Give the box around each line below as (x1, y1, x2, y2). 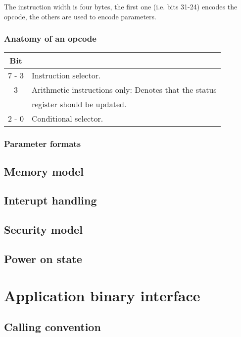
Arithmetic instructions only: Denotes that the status (31, 84, 217, 96)
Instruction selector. (31, 69, 101, 81)
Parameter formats (4, 137, 81, 150)
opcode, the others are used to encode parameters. (4, 11, 156, 21)
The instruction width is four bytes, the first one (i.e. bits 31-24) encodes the (4, 1, 238, 11)
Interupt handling (4, 193, 97, 208)
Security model (4, 222, 83, 237)
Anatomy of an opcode (4, 32, 96, 45)
